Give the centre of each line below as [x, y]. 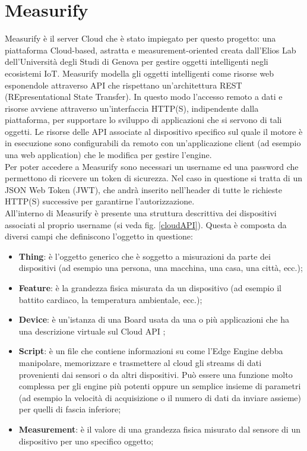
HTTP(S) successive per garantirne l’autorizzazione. [100, 201]
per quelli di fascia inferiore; [70, 409]
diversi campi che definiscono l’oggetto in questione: [99, 236]
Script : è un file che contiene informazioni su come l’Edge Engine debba [151, 351]
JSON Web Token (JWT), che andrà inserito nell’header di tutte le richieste [143, 189]
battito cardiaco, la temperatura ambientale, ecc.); [110, 299]
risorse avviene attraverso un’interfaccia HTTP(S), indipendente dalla [132, 108]
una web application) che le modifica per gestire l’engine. [108, 155]
